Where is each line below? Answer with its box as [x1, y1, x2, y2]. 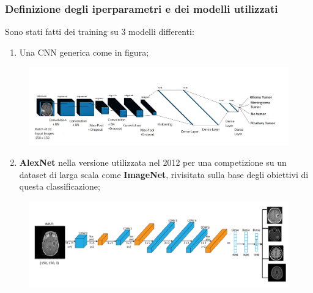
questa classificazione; [19, 180, 100, 193]
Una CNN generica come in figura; [19, 45, 149, 58]
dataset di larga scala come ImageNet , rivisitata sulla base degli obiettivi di [19, 168, 309, 180]
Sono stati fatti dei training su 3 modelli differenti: [5, 25, 194, 38]
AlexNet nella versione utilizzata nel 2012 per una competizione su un [19, 156, 287, 169]
